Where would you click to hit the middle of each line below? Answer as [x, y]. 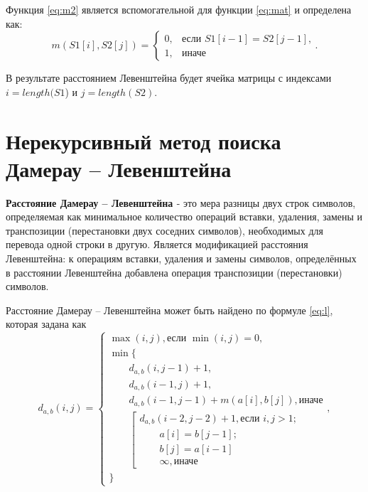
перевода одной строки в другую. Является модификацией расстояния [157, 244]
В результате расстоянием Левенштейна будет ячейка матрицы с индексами [169, 78]
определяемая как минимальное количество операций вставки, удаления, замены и [184, 216]
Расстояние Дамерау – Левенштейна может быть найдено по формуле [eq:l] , [169, 310]
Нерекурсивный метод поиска [144, 140]
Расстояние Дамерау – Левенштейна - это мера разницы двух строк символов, [181, 202]
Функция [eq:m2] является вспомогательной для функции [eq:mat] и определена [179, 9]
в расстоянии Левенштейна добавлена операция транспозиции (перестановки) [174, 272]
